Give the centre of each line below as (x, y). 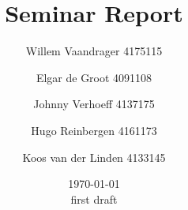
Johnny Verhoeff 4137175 (94, 104)
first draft (94, 199)
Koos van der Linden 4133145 (94, 157)
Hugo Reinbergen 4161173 (94, 130)
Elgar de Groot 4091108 (94, 77)
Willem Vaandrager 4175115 (94, 51)
